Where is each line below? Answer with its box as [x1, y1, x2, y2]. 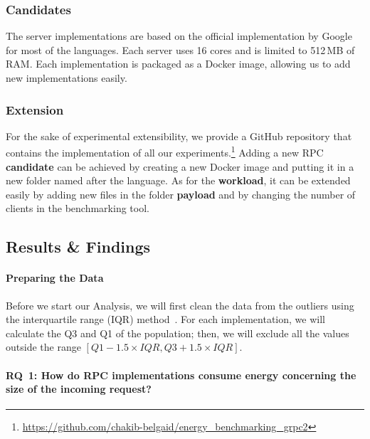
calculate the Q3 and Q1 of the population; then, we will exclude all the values [6, 325, 349, 340]
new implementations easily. [6, 70, 127, 85]
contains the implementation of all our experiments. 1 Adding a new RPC [6, 143, 324, 160]
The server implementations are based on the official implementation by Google [6, 28, 352, 43]
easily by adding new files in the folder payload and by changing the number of [6, 186, 356, 201]
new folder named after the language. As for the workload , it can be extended [6, 173, 351, 188]
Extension [6, 100, 64, 118]
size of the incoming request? [6, 381, 152, 396]
